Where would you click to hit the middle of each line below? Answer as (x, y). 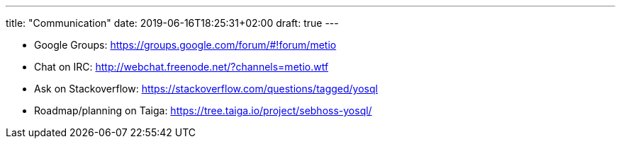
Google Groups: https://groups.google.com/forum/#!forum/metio (185, 45)
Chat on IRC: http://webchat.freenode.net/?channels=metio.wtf (181, 67)
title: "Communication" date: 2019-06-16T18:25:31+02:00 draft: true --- (172, 23)
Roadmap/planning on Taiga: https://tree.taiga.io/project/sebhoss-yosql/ (203, 110)
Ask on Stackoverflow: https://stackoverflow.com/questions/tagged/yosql (206, 89)
